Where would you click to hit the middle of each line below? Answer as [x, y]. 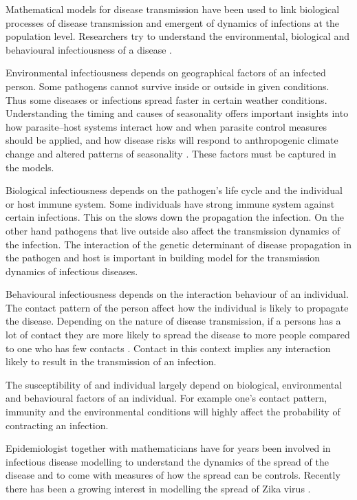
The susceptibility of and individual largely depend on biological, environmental [174, 384]
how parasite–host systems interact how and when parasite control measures [166, 126]
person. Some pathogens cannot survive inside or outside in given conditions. [167, 86]
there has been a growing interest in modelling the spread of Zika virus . [158, 488]
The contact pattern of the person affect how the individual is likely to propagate [177, 307]
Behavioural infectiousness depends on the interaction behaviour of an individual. [177, 294]
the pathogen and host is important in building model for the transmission [163, 258]
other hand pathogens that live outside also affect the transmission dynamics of [173, 230]
